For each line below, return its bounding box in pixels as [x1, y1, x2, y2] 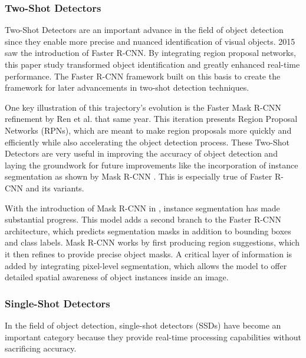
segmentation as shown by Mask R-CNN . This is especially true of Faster [5, 170, 272, 183]
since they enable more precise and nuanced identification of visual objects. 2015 [5, 35, 295, 47]
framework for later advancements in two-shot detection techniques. [5, 81, 249, 94]
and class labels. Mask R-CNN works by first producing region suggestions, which [5, 236, 300, 248]
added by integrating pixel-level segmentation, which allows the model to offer [5, 259, 287, 271]
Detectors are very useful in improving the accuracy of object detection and [5, 147, 278, 160]
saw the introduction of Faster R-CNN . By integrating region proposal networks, [5, 47, 296, 59]
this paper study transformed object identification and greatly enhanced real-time [5, 58, 300, 70]
